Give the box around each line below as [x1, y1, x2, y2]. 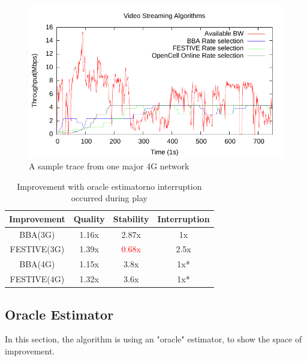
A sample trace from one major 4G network [29, 159, 189, 172]
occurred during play [71, 192, 148, 204]
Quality [73, 212, 105, 225]
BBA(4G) [19, 258, 55, 270]
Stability [113, 212, 149, 225]
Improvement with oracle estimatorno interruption [17, 180, 202, 192]
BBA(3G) [19, 228, 55, 240]
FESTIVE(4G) [10, 273, 65, 285]
